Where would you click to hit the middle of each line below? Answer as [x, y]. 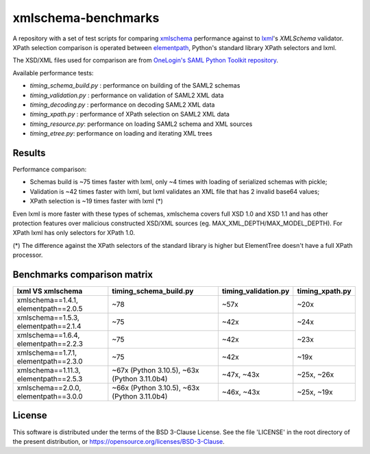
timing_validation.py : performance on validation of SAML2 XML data [127, 95]
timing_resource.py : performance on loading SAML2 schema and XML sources [141, 124]
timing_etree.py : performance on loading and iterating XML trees [121, 134]
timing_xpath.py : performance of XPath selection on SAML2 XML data [129, 114]
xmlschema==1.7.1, [47, 353]
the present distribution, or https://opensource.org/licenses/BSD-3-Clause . [119, 441]
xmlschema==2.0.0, [49, 388]
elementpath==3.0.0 [50, 396]
